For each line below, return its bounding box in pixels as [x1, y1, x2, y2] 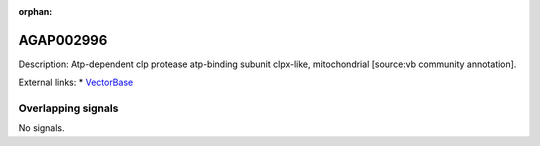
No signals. [18, 122, 65, 134]
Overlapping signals [18, 101, 119, 115]
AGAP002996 [18, 31, 108, 49]
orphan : [18, 6, 53, 17]
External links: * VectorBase [18, 76, 134, 89]
